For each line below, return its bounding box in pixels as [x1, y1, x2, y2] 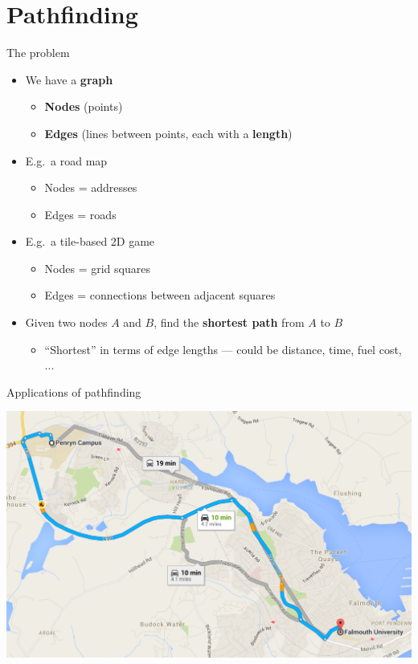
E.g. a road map [25, 152, 108, 169]
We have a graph [25, 71, 113, 88]
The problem [6, 44, 70, 61]
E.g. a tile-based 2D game [25, 233, 155, 250]
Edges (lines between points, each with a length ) [44, 124, 293, 141]
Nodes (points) [44, 98, 123, 115]
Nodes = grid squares [44, 259, 150, 276]
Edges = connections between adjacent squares [44, 287, 276, 303]
